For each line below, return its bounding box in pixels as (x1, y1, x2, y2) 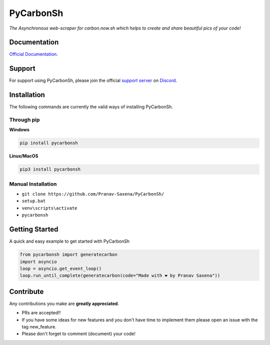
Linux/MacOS (9, 153, 38, 159)
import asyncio (19, 259, 57, 264)
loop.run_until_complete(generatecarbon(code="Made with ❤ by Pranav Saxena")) (19, 273, 220, 278)
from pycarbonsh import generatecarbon (19, 252, 117, 258)
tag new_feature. (21, 324, 57, 329)
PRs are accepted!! (21, 310, 61, 316)
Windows (9, 127, 29, 133)
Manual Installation (9, 181, 57, 188)
